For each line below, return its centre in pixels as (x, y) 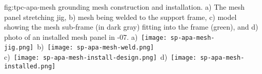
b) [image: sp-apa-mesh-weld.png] (96, 47)
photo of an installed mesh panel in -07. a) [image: (86, 36)
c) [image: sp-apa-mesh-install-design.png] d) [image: (100, 57)
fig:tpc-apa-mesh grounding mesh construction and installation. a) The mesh (125, 7)
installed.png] (30, 66)
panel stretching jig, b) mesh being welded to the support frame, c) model (120, 17)
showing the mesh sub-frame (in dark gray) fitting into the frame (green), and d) (131, 27)
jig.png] (19, 48)
